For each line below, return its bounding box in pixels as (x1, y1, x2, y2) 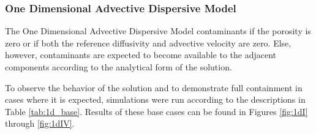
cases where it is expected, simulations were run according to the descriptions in (5, 93, 306, 106)
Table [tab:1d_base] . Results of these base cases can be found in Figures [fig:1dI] (5, 105, 308, 117)
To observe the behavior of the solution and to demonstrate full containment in (5, 81, 303, 94)
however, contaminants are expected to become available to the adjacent (5, 48, 277, 61)
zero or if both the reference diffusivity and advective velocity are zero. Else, (5, 36, 292, 49)
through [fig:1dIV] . (5, 117, 75, 130)
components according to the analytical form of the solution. (5, 61, 232, 73)
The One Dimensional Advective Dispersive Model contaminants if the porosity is (5, 24, 311, 37)
